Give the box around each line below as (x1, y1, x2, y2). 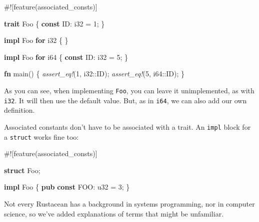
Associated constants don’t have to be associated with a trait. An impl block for (4, 121, 251, 132)
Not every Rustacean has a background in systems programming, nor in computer (4, 198, 255, 209)
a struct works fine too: (4, 131, 79, 142)
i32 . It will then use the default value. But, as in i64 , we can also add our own (4, 95, 247, 105)
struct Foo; (4, 165, 40, 175)
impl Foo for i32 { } (4, 35, 68, 45)
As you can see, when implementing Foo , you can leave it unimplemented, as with (4, 85, 254, 95)
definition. (4, 105, 35, 115)
